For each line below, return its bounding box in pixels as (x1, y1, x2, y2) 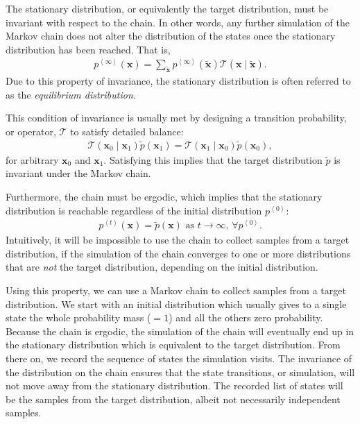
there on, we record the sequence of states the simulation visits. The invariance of (6, 351, 352, 366)
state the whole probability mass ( (6, 310, 151, 325)
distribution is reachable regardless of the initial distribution (6, 203, 262, 217)
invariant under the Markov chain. (6, 166, 151, 180)
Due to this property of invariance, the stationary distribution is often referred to (6, 74, 351, 88)
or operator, (6, 124, 56, 138)
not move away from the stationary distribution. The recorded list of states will (6, 378, 343, 393)
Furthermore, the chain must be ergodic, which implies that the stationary (6, 189, 323, 204)
